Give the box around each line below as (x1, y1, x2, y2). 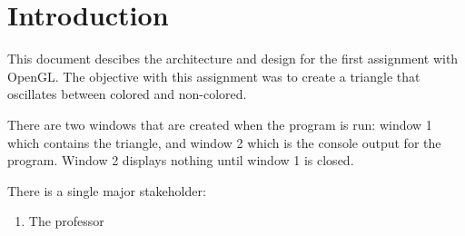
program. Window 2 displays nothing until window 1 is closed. (7, 151, 354, 170)
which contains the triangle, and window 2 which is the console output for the (7, 133, 441, 152)
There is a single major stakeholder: (7, 181, 206, 200)
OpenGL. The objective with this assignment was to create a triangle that (7, 66, 420, 85)
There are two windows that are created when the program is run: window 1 (7, 114, 432, 133)
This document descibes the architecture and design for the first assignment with (7, 49, 459, 68)
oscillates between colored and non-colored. (7, 84, 247, 103)
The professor (28, 211, 104, 231)
